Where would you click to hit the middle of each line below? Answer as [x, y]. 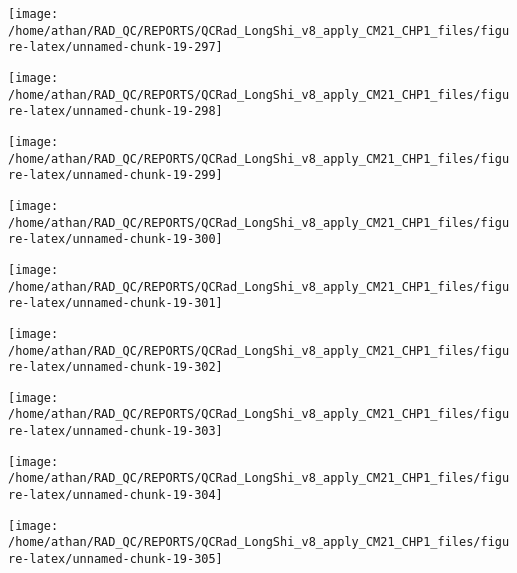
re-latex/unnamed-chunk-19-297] [115, 47]
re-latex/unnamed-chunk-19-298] [115, 111]
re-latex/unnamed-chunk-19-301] [115, 303]
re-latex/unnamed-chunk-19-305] [115, 559]
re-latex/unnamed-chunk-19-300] [115, 239]
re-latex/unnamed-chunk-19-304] [115, 495]
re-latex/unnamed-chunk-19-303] [115, 431]
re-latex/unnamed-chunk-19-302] [115, 367]
